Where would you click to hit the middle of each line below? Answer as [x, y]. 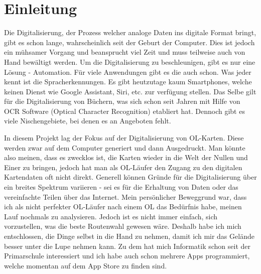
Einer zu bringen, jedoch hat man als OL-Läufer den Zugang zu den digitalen [123, 167]
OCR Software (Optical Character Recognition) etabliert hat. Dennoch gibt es [124, 111]
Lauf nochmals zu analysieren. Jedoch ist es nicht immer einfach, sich [111, 216]
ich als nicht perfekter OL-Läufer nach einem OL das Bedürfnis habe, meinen [123, 207]
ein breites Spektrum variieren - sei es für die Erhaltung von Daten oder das [121, 187]
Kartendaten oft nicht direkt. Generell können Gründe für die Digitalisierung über [130, 177]
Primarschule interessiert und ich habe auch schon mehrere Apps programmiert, [127, 256]
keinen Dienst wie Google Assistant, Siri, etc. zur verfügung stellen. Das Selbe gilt [130, 91]
